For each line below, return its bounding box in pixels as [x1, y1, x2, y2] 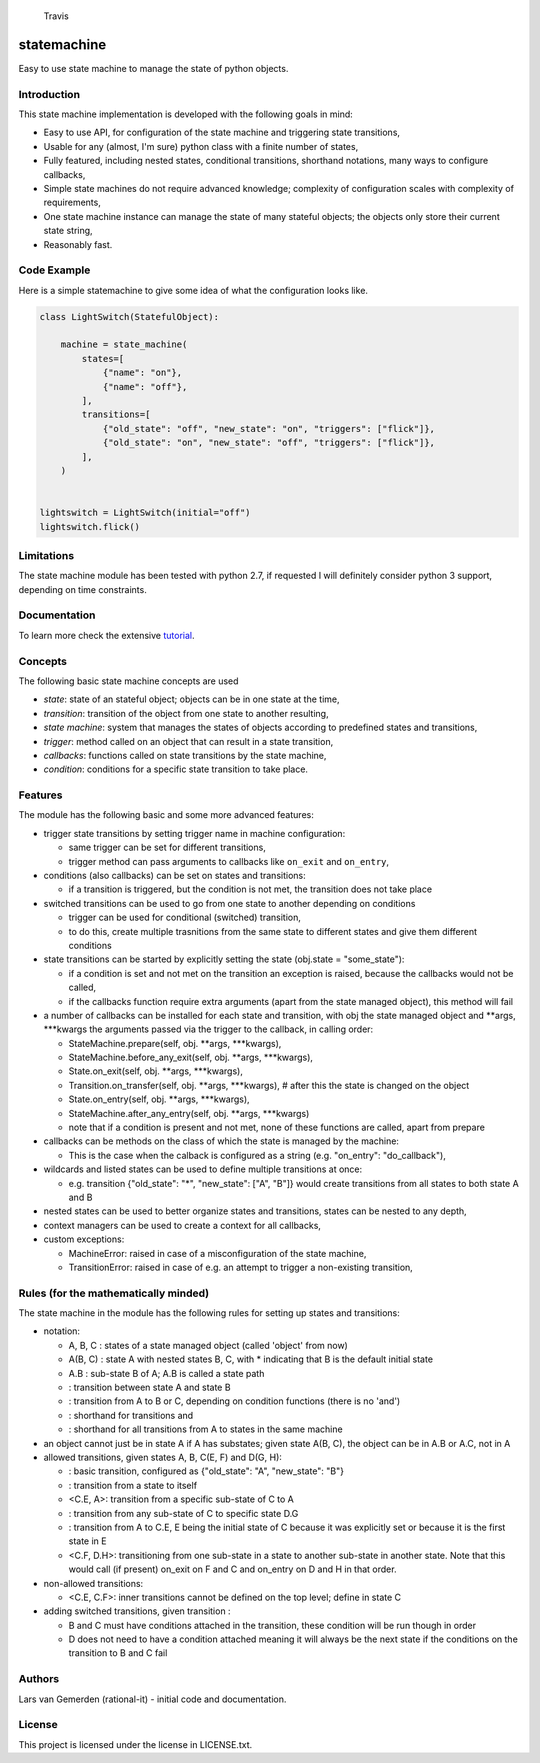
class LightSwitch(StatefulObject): [39, 311, 220, 322]
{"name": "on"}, [102, 367, 183, 379]
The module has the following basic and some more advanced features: [18, 809, 314, 821]
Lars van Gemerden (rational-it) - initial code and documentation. [18, 1693, 287, 1705]
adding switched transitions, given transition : [43, 1605, 231, 1617]
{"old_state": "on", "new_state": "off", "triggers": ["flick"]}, [102, 437, 435, 449]
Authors [18, 1672, 60, 1686]
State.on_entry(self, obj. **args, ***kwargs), [68, 1093, 250, 1105]
